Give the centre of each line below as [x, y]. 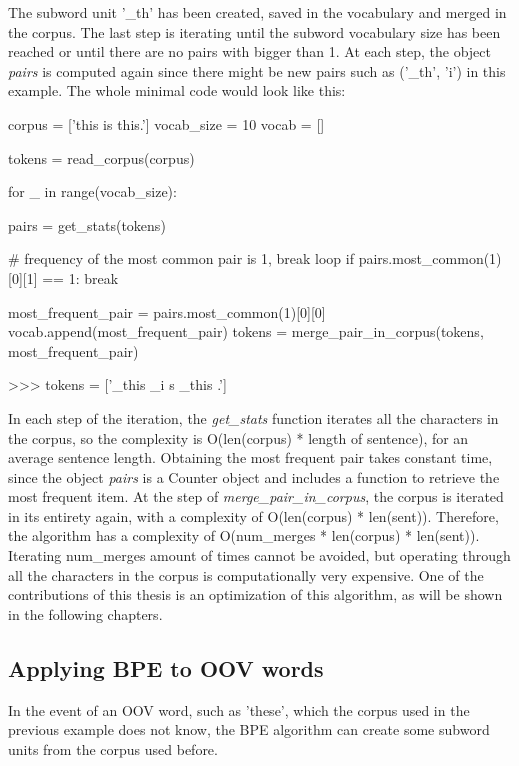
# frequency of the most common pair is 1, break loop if [181, 258]
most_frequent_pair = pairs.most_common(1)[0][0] [167, 311]
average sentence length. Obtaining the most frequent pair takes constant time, [250, 457]
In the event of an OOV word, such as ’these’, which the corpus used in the [239, 709]
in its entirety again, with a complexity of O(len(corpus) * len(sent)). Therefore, [253, 515]
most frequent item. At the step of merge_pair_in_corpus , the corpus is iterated [256, 496]
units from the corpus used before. [113, 748]
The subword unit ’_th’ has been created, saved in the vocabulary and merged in [257, 12]
